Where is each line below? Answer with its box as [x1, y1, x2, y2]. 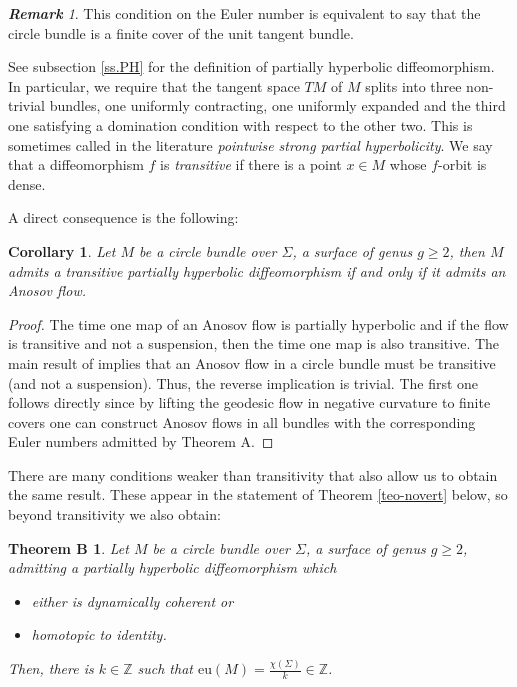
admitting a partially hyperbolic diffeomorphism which [8, 557, 337, 578]
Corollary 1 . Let [8, 240, 116, 261]
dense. [8, 173, 46, 194]
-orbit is [438, 154, 487, 175]
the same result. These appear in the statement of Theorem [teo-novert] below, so [8, 484, 508, 505]
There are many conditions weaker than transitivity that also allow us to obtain [8, 464, 498, 485]
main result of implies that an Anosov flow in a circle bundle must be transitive [8, 352, 496, 373]
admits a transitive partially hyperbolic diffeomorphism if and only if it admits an [8, 260, 506, 281]
